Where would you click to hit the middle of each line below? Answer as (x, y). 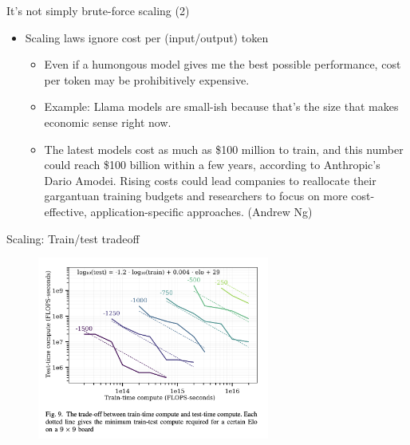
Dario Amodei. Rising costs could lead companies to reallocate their (210, 180)
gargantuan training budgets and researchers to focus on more (196, 196)
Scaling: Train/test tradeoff (73, 238)
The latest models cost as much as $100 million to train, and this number (224, 149)
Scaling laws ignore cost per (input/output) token (147, 37)
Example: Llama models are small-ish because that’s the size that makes (221, 106)
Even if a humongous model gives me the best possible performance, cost (223, 64)
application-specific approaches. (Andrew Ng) (201, 211)
